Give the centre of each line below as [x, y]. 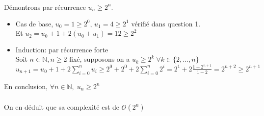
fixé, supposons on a [100, 59]
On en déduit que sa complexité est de [62, 107]
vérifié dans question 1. [166, 23]
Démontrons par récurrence [45, 7]
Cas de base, [34, 23]
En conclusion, [26, 86]
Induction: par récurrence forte [62, 49]
